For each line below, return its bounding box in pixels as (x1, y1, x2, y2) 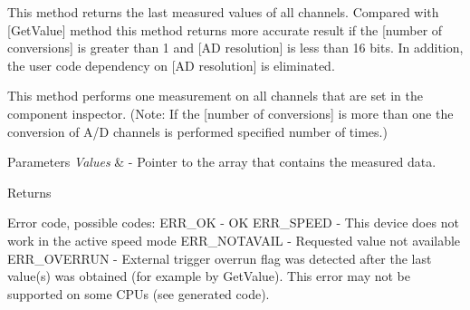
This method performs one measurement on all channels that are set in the (7, 86, 424, 105)
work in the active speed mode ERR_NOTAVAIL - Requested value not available (7, 230, 461, 249)
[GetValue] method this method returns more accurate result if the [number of (7, 20, 443, 39)
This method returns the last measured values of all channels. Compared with (7, 3, 439, 21)
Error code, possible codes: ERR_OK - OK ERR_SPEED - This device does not (7, 213, 459, 232)
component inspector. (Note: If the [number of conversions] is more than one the (7, 103, 454, 122)
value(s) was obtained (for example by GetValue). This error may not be (7, 266, 410, 286)
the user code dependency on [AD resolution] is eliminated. (7, 55, 335, 74)
